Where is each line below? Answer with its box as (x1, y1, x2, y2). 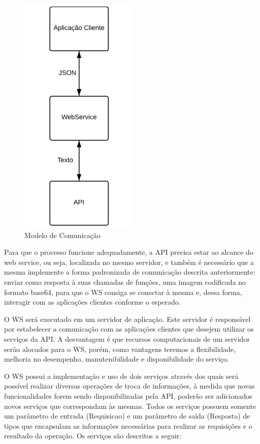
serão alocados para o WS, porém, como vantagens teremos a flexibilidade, (4, 343, 236, 354)
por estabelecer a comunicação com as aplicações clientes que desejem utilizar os (4, 323, 254, 334)
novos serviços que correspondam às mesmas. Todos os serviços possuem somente (4, 400, 256, 411)
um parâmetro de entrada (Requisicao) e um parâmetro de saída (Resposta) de (4, 410, 250, 421)
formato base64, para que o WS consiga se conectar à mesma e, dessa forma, (4, 286, 242, 297)
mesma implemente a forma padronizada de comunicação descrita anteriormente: (4, 267, 255, 277)
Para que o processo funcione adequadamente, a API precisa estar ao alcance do (4, 247, 253, 257)
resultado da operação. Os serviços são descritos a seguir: (4, 430, 182, 441)
